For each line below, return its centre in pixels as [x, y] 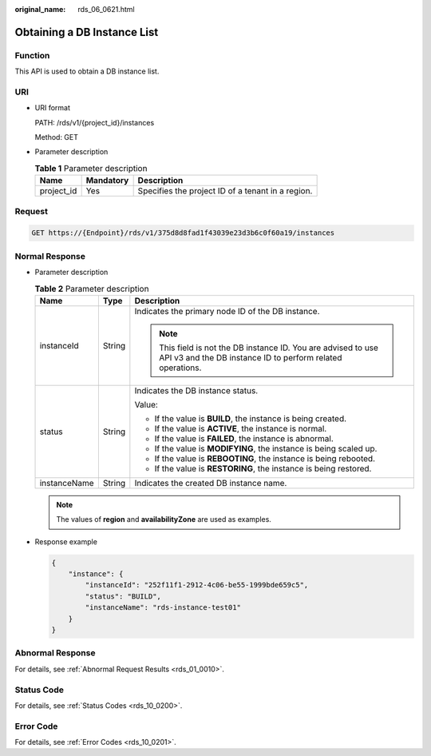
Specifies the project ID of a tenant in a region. [225, 191]
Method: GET [57, 137]
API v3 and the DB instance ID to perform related [250, 357]
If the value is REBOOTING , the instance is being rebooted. [265, 458]
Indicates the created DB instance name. [211, 483]
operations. [180, 368]
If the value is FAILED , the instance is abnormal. [244, 438]
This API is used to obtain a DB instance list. [87, 71]
